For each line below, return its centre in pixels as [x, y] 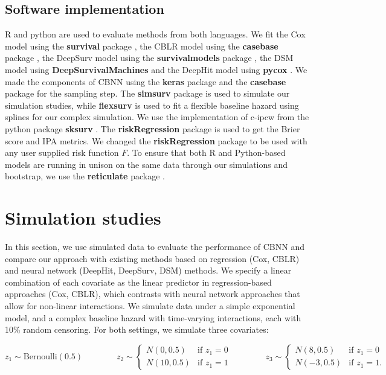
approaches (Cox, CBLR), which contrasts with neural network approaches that [153, 294]
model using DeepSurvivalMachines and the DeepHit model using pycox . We [156, 69]
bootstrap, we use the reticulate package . [85, 176]
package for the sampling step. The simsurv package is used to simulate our [147, 93]
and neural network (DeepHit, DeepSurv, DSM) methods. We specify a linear [148, 270]
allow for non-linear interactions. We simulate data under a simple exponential [150, 306]
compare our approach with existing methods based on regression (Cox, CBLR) [152, 258]
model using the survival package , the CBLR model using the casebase [142, 46]
